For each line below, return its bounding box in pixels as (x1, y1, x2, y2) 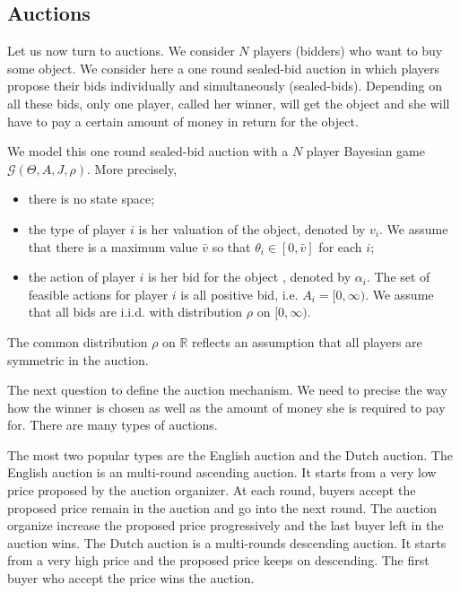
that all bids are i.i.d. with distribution (28, 302, 243, 321)
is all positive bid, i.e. (180, 284, 299, 303)
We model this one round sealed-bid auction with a (7, 142, 289, 161)
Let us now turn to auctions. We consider (7, 41, 235, 60)
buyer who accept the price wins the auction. (7, 569, 255, 588)
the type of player (28, 219, 126, 238)
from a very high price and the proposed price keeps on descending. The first (7, 551, 430, 570)
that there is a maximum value (28, 237, 198, 256)
